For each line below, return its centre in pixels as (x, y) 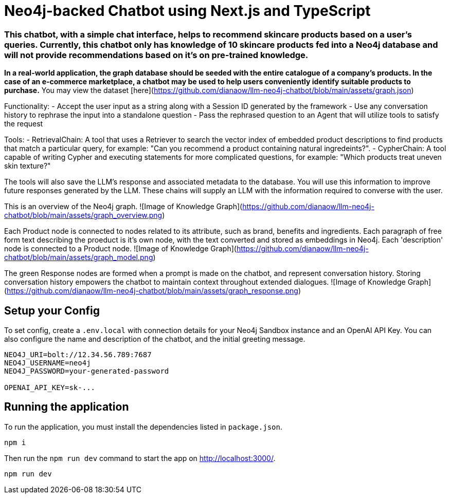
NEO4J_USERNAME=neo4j (48, 363)
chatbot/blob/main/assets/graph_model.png (79, 257)
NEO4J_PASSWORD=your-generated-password (87, 371)
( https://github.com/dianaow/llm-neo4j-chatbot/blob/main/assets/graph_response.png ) (153, 291)
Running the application (67, 407)
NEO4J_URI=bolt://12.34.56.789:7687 (78, 354)
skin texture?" (28, 166)
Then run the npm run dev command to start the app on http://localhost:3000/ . (140, 458)
